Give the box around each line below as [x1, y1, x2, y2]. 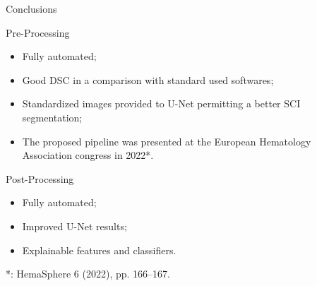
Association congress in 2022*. [22, 148, 154, 162]
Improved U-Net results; [22, 218, 127, 233]
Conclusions [6, 1, 57, 16]
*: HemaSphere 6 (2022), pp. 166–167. [6, 266, 170, 281]
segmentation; [22, 109, 83, 124]
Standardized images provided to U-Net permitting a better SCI [22, 96, 301, 111]
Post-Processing [6, 171, 74, 186]
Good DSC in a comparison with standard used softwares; [22, 72, 274, 87]
